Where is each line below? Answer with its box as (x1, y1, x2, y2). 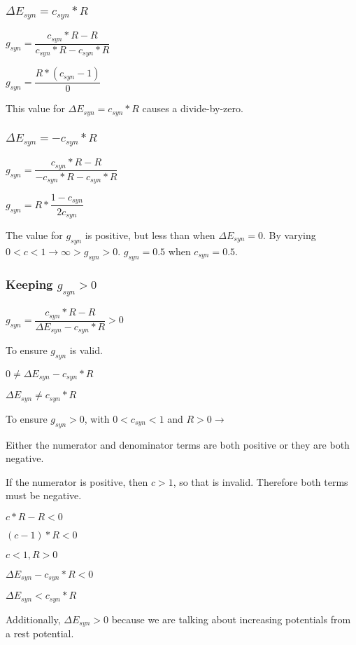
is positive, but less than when (85, 227, 215, 242)
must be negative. (6, 488, 82, 503)
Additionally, (6, 611, 61, 626)
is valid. (69, 343, 103, 358)
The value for (6, 227, 63, 242)
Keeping (6, 276, 53, 293)
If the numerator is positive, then (6, 474, 148, 489)
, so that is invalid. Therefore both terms (173, 474, 348, 489)
